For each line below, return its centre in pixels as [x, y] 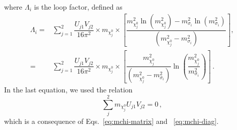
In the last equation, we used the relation [68, 90]
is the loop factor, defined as [78, 7]
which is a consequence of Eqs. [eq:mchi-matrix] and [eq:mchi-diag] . [111, 121]
